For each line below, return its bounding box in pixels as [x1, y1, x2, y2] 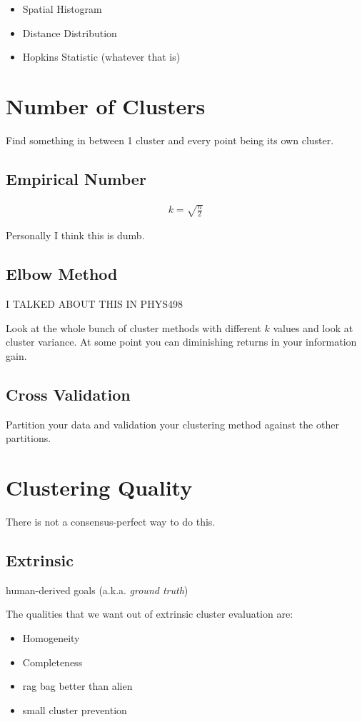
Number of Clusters [6, 91, 206, 120]
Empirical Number [6, 167, 146, 189]
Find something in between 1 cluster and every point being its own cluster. [6, 132, 334, 147]
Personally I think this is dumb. [6, 228, 145, 243]
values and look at [273, 320, 353, 335]
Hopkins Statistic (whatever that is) [22, 49, 181, 64]
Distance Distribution [22, 25, 117, 40]
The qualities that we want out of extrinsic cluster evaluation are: [6, 606, 293, 621]
